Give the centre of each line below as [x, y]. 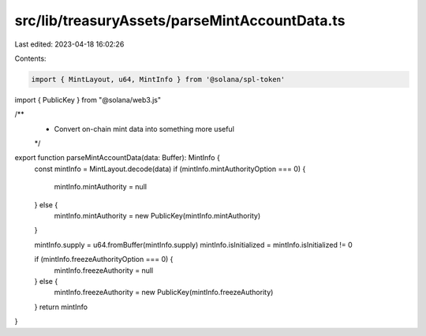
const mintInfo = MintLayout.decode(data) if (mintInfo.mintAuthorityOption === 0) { [170, 169]
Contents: [30, 58]
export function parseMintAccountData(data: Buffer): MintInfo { [117, 158]
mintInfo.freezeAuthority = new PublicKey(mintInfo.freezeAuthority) [164, 293]
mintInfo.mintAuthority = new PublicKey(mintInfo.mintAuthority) [157, 216]
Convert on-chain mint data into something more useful [144, 129]
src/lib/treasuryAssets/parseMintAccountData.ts [180, 21]
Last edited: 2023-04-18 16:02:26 [69, 44]
